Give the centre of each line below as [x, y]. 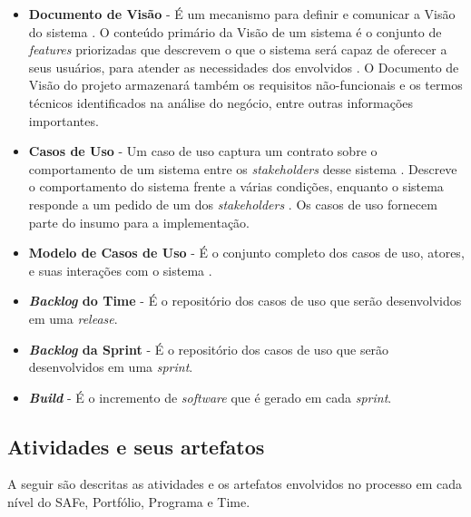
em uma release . [73, 318]
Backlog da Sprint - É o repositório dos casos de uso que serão [209, 349]
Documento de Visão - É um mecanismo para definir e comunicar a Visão [242, 14]
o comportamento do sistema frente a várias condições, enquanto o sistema [236, 186]
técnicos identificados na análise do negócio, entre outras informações [221, 102]
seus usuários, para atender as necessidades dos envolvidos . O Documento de [244, 67]
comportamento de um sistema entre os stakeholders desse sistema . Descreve [243, 168]
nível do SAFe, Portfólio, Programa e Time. [129, 502]
